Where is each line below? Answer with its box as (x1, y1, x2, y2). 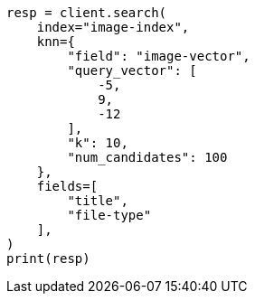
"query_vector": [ (67, 63, 197, 78)
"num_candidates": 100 (67, 150, 228, 165)
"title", (67, 193, 128, 208)
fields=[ (36, 179, 99, 193)
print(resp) (6, 251, 90, 266)
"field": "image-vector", (67, 49, 250, 63)
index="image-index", (36, 20, 190, 34)
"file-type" (67, 208, 152, 222)
